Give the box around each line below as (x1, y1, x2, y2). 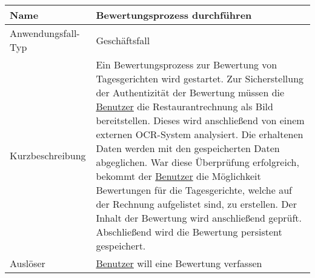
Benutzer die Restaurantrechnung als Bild (96, 99, 273, 113)
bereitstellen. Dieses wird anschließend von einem (96, 113, 305, 127)
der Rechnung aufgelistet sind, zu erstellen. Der (96, 197, 297, 211)
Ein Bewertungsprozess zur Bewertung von (96, 58, 277, 71)
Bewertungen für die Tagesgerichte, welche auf (96, 183, 292, 197)
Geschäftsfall (96, 33, 150, 47)
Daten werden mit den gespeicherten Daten (96, 141, 280, 155)
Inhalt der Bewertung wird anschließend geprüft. (96, 211, 302, 225)
